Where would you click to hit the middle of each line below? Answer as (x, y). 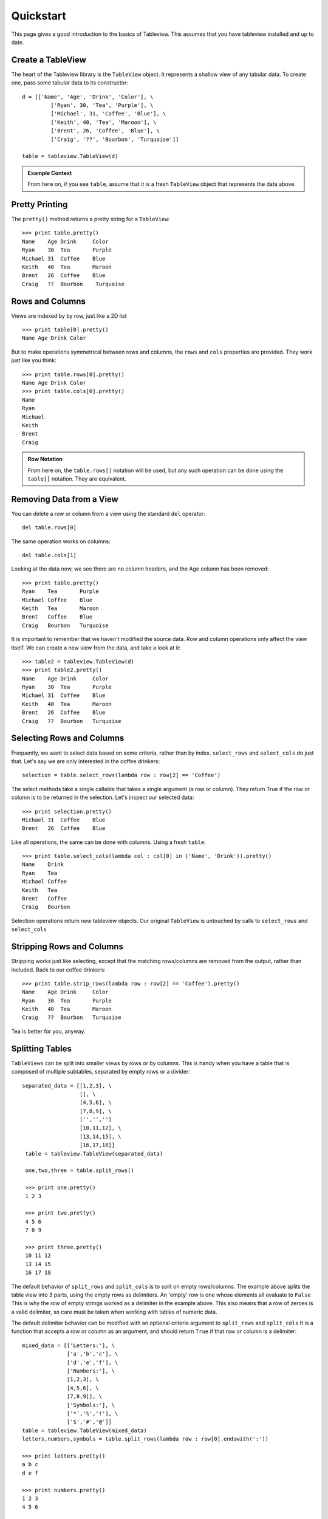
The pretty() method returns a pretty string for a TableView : (91, 219)
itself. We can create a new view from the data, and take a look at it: (96, 648)
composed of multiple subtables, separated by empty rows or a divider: (101, 1072)
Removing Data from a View (65, 499)
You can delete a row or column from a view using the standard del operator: (108, 513)
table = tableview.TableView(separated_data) (94, 1154)
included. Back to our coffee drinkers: (58, 970)
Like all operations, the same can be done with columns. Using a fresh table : (108, 842)
